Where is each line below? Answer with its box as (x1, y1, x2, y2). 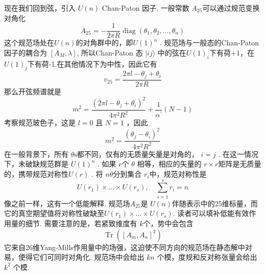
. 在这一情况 (218, 148, 258, 159)
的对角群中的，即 (76, 37, 133, 48)
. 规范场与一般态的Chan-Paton (159, 37, 259, 48)
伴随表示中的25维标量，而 (172, 198, 258, 208)
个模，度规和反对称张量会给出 (157, 252, 257, 262)
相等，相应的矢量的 (137, 158, 202, 169)
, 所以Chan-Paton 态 (77, 47, 143, 58)
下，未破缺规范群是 (4, 158, 68, 169)
